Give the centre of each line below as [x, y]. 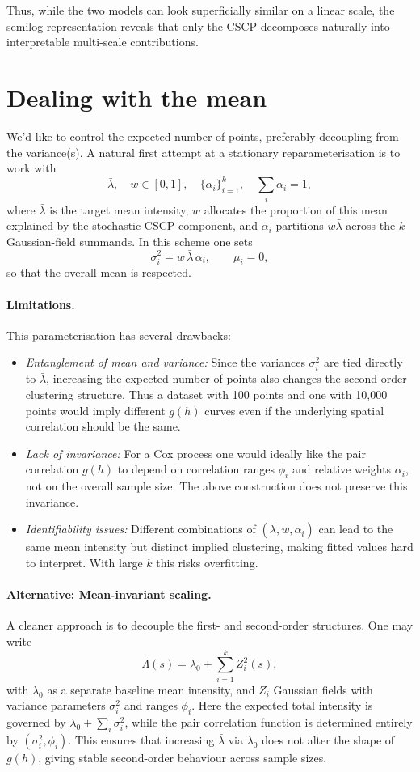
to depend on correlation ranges [196, 469]
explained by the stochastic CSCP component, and [132, 225]
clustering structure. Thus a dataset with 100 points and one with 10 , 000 [206, 394]
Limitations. [41, 304]
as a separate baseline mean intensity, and [151, 689]
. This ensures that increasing [141, 739]
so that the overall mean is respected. [99, 272]
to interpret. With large [84, 562]
